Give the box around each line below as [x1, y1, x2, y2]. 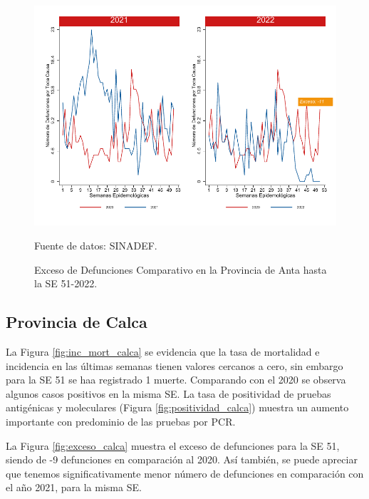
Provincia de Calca [6, 311, 147, 333]
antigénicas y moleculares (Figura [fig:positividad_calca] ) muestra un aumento [6, 400, 349, 415]
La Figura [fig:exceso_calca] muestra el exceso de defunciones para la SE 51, [6, 438, 340, 453]
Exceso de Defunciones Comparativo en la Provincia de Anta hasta [34, 262, 327, 277]
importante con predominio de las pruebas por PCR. [6, 413, 236, 428]
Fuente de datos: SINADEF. [34, 237, 157, 252]
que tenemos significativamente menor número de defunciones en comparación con [6, 465, 364, 480]
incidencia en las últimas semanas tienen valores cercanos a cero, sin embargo [6, 358, 343, 373]
